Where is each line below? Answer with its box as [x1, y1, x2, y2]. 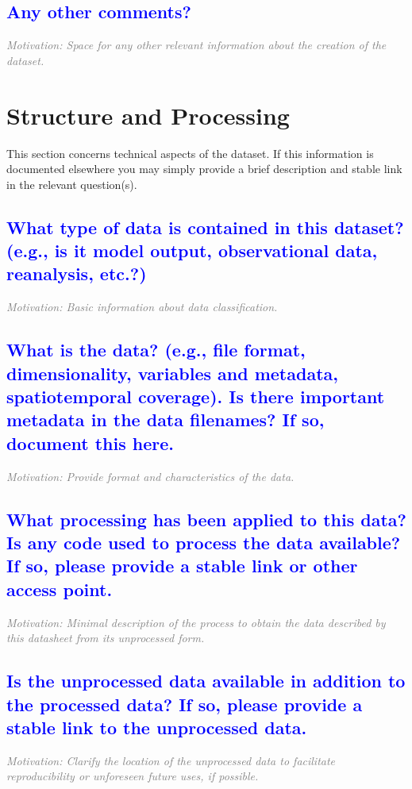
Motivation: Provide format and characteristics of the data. [6, 468, 295, 484]
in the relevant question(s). [6, 175, 137, 192]
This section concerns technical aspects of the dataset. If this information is [6, 144, 374, 161]
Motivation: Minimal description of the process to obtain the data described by [6, 614, 386, 630]
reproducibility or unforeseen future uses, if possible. [6, 768, 259, 784]
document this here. [6, 430, 174, 455]
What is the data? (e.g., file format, [6, 337, 306, 362]
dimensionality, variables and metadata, [6, 360, 338, 385]
